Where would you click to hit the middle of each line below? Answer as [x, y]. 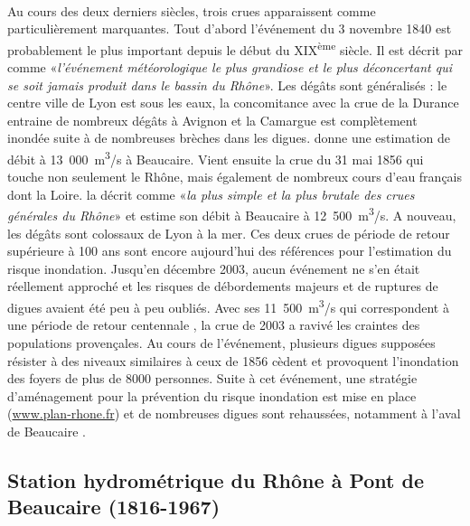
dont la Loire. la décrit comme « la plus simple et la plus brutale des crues [211, 194]
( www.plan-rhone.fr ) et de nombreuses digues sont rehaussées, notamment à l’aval [234, 413]
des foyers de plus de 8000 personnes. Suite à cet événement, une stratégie [212, 378]
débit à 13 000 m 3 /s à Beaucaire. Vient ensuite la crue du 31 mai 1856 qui [216, 158]
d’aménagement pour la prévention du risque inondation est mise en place [212, 395]
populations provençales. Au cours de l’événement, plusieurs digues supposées [221, 342]
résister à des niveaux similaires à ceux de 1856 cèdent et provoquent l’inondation [233, 360]
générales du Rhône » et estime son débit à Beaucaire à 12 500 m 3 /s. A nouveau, [232, 214]
